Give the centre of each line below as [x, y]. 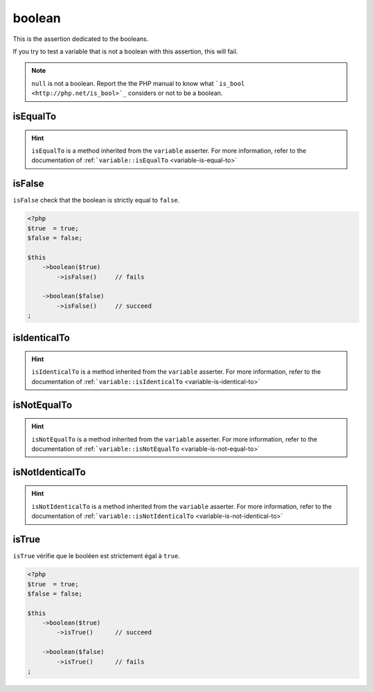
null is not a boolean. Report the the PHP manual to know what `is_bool [138, 83]
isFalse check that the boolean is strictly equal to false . [96, 200]
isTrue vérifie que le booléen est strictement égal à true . [96, 556]
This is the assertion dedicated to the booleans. [81, 39]
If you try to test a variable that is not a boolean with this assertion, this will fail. [125, 51]
